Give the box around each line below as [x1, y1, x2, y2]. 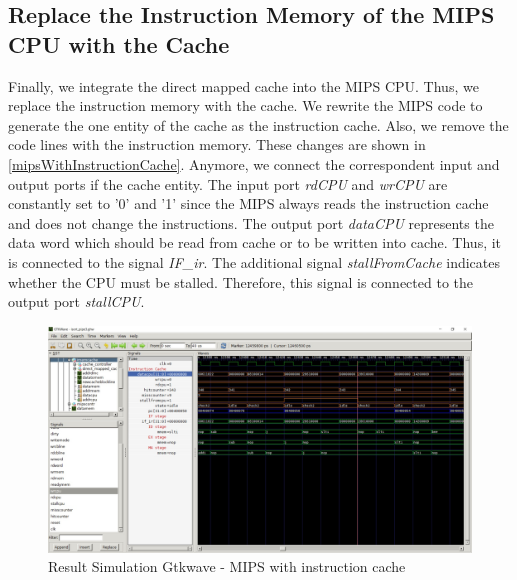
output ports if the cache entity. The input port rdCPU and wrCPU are [8, 173, 448, 194]
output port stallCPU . [8, 291, 145, 312]
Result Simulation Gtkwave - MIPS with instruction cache [48, 556, 406, 577]
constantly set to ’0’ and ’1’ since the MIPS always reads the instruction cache [8, 193, 489, 214]
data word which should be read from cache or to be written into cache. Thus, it [8, 232, 502, 253]
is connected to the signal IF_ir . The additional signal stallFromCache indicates [8, 251, 501, 272]
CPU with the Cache [8, 28, 230, 59]
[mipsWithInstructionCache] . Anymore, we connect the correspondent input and [8, 153, 500, 174]
